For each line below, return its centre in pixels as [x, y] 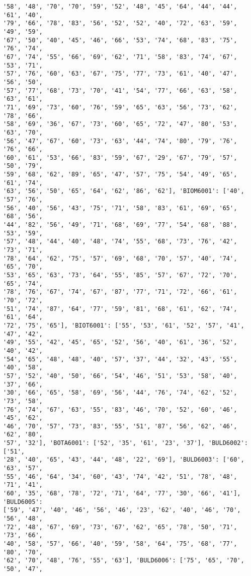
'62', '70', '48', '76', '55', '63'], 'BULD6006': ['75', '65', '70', [124, 561]
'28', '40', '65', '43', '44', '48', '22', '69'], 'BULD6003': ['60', [124, 460]
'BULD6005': [23, 502]
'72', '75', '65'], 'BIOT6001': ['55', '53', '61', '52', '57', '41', [124, 325]
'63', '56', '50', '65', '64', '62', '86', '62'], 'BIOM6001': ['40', [124, 191]
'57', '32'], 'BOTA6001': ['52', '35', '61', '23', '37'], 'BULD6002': [125, 443]
